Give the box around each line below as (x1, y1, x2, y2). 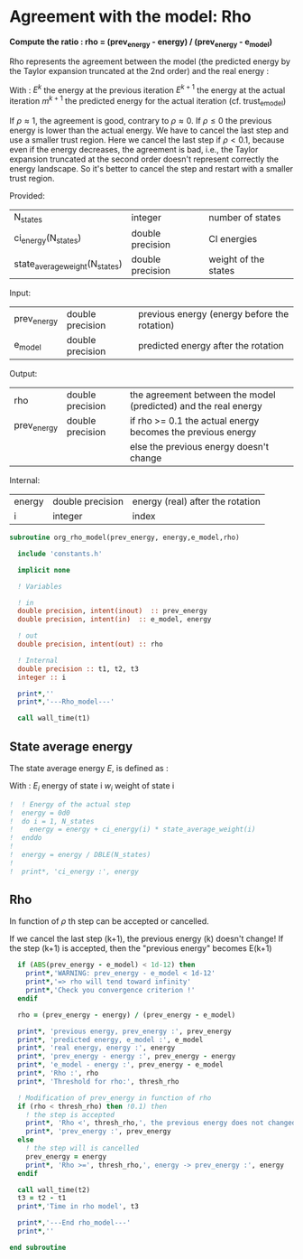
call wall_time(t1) (17, 713, 91, 723)
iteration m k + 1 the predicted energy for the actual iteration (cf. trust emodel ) (9, 94, 287, 108)
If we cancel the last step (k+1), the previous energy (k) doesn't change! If (9, 933, 284, 945)
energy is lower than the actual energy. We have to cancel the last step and (9, 125, 289, 135)
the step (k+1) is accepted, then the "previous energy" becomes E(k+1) (9, 943, 272, 954)
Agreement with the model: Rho (9, 6, 252, 27)
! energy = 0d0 (9, 808, 70, 817)
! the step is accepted (25, 1110, 115, 1119)
